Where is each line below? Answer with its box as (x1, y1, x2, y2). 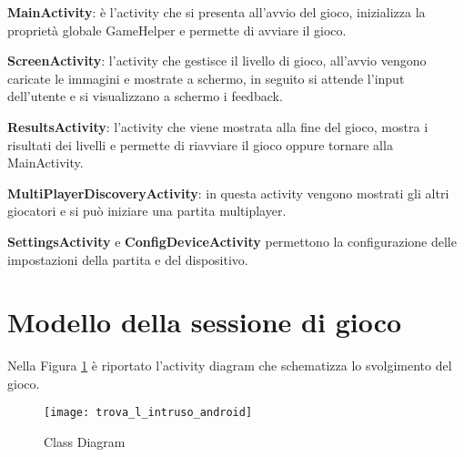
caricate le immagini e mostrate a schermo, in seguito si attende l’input (7, 68, 405, 87)
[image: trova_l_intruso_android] (44, 406, 253, 420)
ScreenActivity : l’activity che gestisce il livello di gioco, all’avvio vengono (7, 51, 427, 70)
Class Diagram (44, 432, 126, 452)
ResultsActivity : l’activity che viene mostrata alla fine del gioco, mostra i (7, 117, 429, 136)
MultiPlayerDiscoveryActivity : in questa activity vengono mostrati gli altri (7, 183, 449, 202)
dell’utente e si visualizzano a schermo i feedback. (7, 86, 283, 106)
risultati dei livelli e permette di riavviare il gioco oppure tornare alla (7, 135, 393, 154)
